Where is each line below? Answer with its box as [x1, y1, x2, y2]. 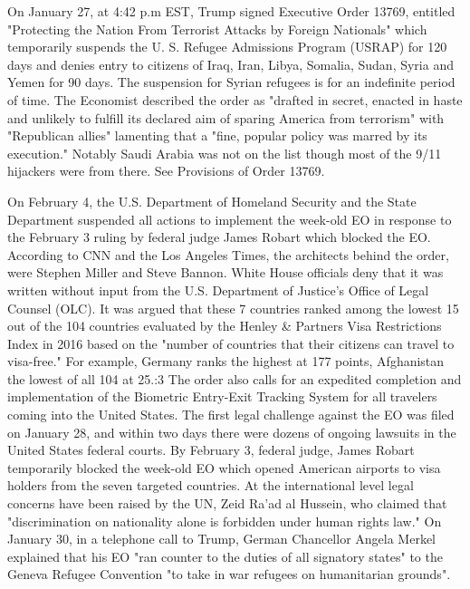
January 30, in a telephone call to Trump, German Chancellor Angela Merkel [7, 529, 436, 548]
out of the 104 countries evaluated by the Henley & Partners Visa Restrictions [7, 316, 442, 335]
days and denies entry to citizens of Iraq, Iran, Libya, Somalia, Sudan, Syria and [7, 54, 454, 73]
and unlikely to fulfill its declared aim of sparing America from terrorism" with [7, 108, 445, 127]
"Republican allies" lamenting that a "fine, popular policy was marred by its [7, 126, 427, 145]
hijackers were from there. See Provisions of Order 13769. [7, 161, 325, 180]
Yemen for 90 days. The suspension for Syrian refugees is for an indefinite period [7, 72, 456, 92]
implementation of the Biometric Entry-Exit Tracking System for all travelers [7, 387, 437, 406]
